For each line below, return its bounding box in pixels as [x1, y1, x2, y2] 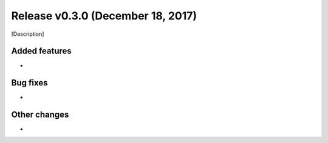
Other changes [11, 110, 69, 120]
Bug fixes [11, 78, 48, 88]
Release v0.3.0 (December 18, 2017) [11, 9, 197, 22]
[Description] [11, 30, 44, 38]
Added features [11, 46, 72, 56]
